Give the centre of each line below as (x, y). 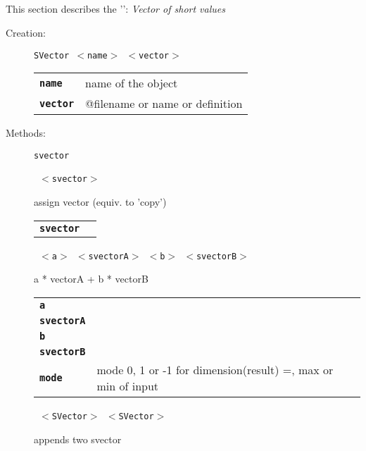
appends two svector (78, 439)
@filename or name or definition (164, 104)
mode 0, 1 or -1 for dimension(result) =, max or (215, 369)
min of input (128, 385)
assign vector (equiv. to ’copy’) (100, 202)
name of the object (132, 83)
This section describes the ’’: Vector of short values (115, 9)
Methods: (26, 133)
